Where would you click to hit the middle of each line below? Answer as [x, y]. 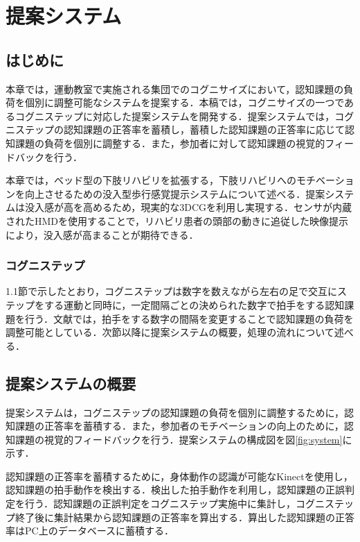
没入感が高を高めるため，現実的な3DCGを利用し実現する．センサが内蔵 [188, 207]
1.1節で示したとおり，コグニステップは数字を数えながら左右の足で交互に [171, 291]
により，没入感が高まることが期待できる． [102, 234]
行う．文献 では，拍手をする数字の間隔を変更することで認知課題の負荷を [189, 318]
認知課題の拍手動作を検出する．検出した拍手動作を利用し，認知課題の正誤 [175, 490]
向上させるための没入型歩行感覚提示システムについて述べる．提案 [175, 193]
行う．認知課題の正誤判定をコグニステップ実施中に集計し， [160, 503]
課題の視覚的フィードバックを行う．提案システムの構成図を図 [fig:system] [179, 439]
